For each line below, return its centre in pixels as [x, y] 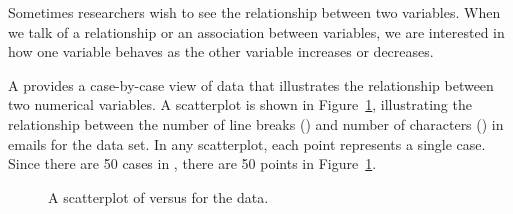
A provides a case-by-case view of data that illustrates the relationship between [251, 84]
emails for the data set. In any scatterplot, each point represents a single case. [247, 143]
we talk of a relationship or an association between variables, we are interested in [256, 31]
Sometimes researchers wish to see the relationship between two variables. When [254, 12]
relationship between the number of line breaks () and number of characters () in [256, 123]
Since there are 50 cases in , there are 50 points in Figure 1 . [192, 163]
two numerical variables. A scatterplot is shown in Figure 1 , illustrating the [240, 104]
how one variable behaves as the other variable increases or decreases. [221, 51]
